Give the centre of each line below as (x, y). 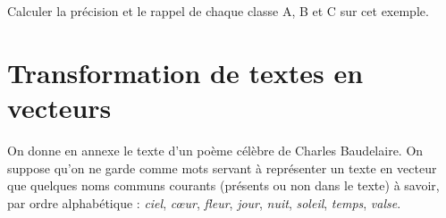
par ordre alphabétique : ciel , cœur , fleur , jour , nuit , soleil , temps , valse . (204, 202)
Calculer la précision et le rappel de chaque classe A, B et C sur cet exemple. (218, 11)
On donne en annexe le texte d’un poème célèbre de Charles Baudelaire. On (215, 150)
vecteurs (59, 107)
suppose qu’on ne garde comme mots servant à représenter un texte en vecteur (222, 168)
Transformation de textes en (185, 72)
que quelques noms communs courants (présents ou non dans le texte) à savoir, (223, 185)
